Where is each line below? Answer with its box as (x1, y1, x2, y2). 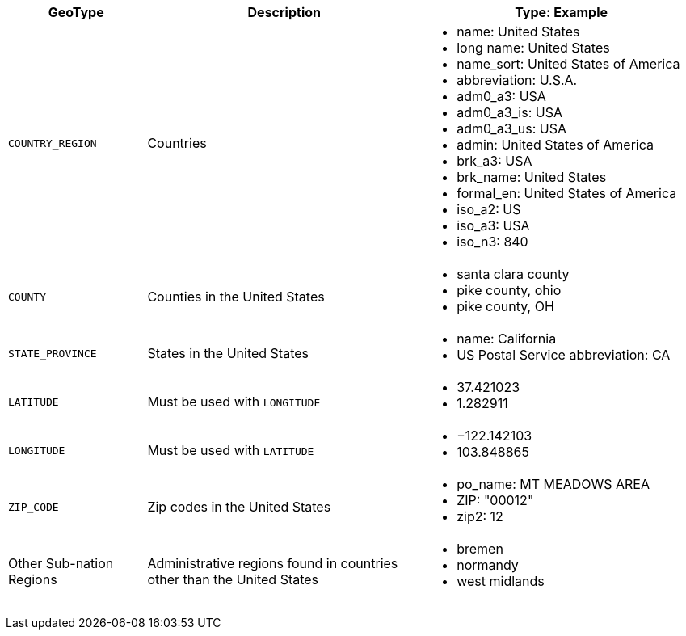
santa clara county (457, 266, 570, 282)
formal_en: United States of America (457, 185, 677, 201)
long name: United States (457, 40, 610, 56)
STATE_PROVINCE (8, 347, 97, 360)
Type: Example (515, 4, 608, 20)
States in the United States (147, 345, 309, 361)
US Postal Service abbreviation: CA (457, 347, 671, 363)
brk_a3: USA (457, 153, 532, 169)
